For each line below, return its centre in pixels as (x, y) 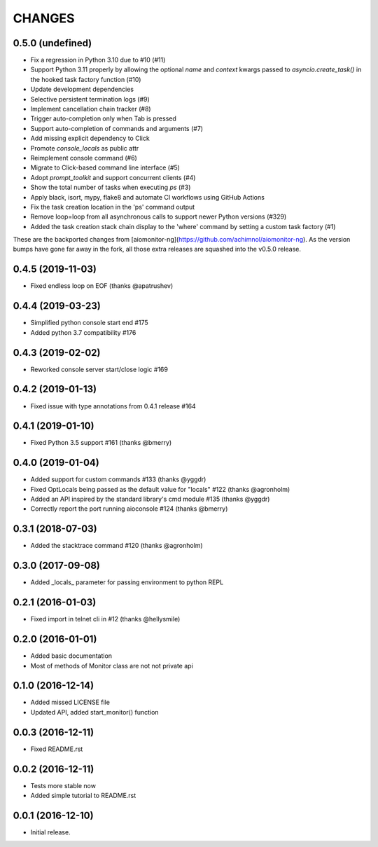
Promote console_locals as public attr (85, 148)
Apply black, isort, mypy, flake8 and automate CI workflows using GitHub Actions (148, 197)
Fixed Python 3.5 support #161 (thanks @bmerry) (101, 443)
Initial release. (50, 832)
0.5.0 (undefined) (52, 43)
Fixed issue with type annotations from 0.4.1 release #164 (113, 406)
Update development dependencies (82, 89)
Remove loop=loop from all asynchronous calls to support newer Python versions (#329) (159, 216)
